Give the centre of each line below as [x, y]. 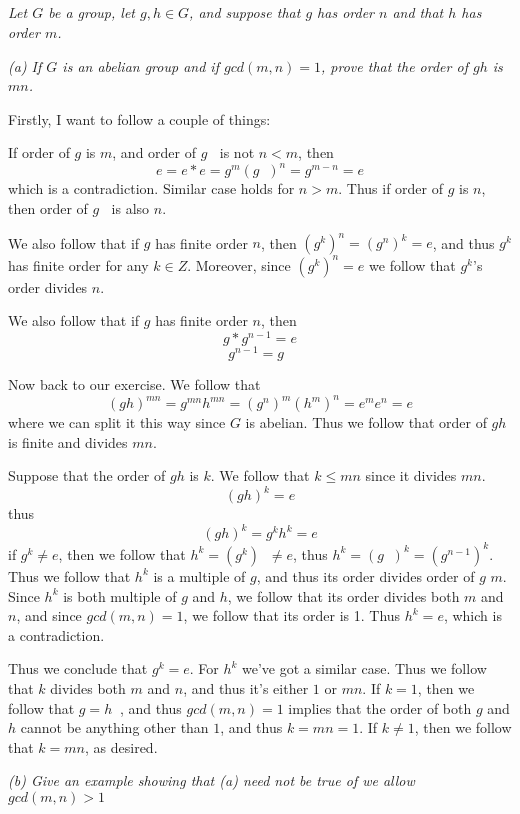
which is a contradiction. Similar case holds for [151, 188]
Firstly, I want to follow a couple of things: [139, 118]
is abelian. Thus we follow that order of [366, 422]
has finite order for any [78, 264]
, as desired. [121, 746]
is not [237, 152]
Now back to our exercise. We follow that [134, 383]
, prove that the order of [394, 65]
